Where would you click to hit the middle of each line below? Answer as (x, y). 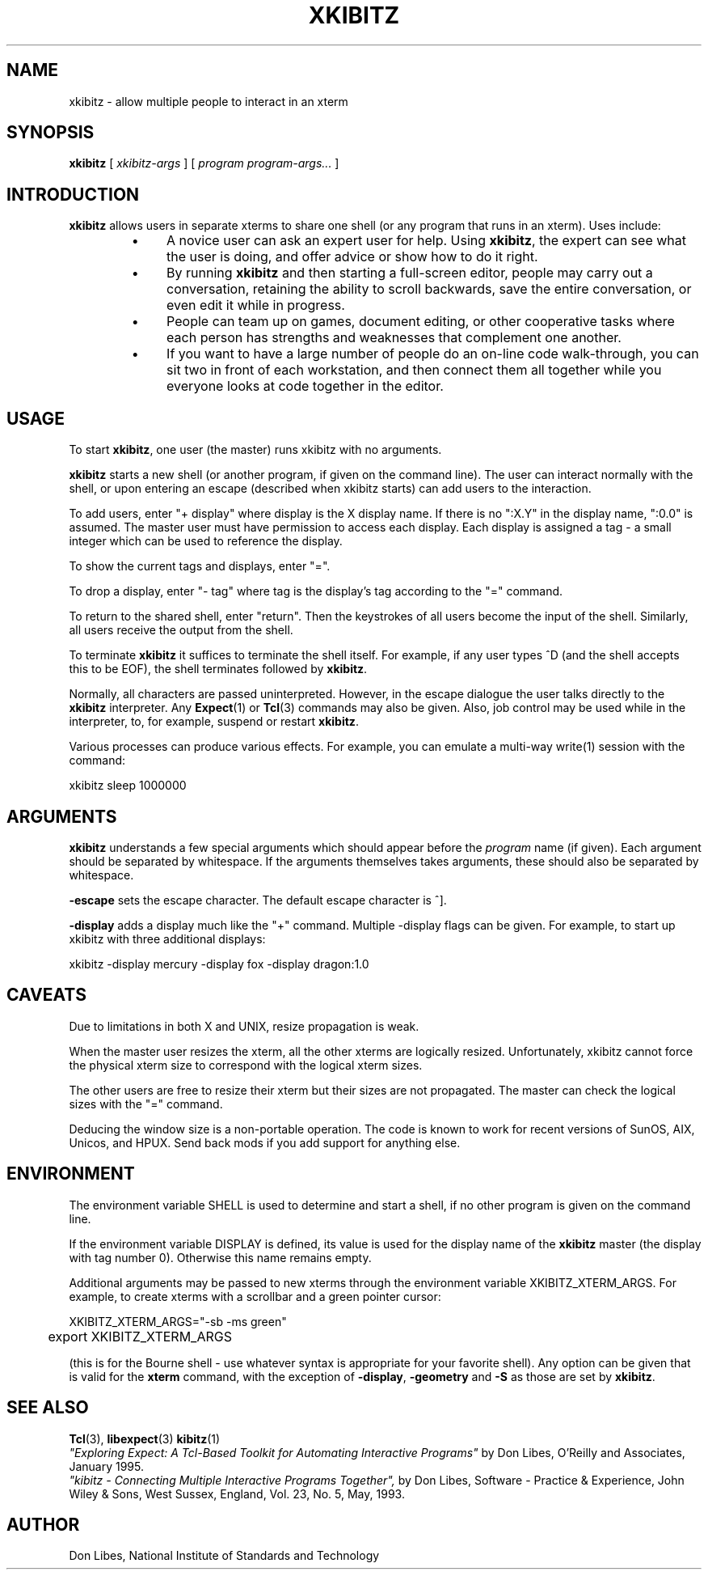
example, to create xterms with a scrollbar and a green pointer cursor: (255, 1296)
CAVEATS (46, 995)
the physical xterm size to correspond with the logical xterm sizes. (246, 1065)
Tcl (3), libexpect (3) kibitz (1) (145, 1438)
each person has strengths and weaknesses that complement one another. (394, 338)
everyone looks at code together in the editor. (305, 386)
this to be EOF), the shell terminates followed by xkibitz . (218, 669)
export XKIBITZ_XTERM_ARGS (140, 1336)
